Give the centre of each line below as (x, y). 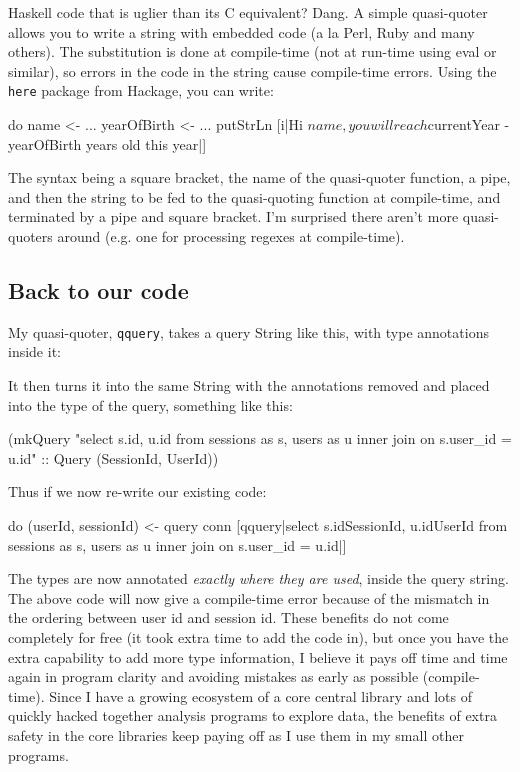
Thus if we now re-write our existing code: (137, 491)
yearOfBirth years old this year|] (107, 143)
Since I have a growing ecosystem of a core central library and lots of (260, 695)
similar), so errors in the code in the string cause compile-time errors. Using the (252, 70)
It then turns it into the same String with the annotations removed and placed (249, 385)
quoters (30, 236)
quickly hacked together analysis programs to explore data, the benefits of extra (252, 715)
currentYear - (468, 124)
